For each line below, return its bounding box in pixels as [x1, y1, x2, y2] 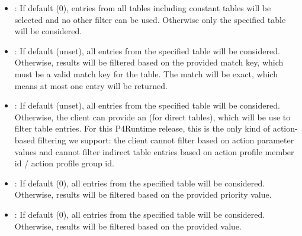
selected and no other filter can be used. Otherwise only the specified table [14, 13, 286, 25]
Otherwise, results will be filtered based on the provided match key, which [14, 56, 284, 68]
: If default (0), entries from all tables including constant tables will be [14, 2, 271, 14]
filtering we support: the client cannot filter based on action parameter [37, 133, 294, 146]
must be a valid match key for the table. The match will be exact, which [14, 67, 278, 80]
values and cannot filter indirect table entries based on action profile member [14, 145, 294, 158]
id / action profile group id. [14, 157, 114, 169]
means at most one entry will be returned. [14, 79, 168, 91]
